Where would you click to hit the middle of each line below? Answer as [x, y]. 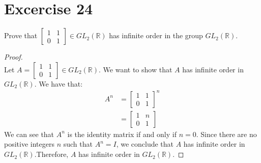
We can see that [29, 134]
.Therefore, [51, 154]
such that [78, 144]
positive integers [29, 144]
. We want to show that [136, 69]
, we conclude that [145, 144]
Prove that [21, 35]
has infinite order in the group [156, 35]
